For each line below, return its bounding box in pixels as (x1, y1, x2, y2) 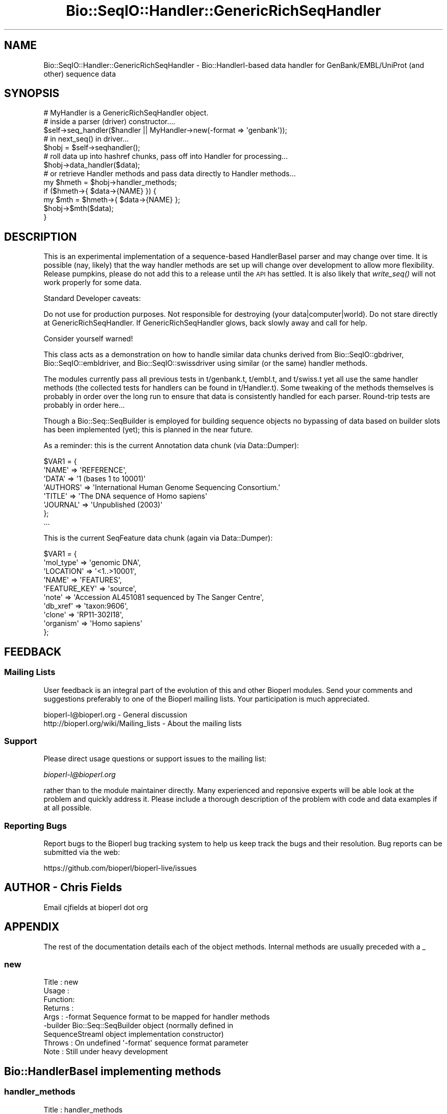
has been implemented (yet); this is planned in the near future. (43, 425, 253, 434)
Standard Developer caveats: (43, 294, 141, 303)
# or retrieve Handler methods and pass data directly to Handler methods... (43, 169, 296, 178)
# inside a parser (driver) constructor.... (43, 117, 176, 126)
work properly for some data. (43, 278, 142, 287)
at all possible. (43, 803, 92, 813)
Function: (43, 995, 75, 1004)
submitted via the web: (43, 848, 120, 856)
